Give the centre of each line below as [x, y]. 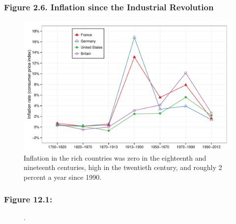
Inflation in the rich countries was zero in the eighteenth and [115, 157]
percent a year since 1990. [63, 177]
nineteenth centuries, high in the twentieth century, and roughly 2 [123, 167]
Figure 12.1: [28, 199]
